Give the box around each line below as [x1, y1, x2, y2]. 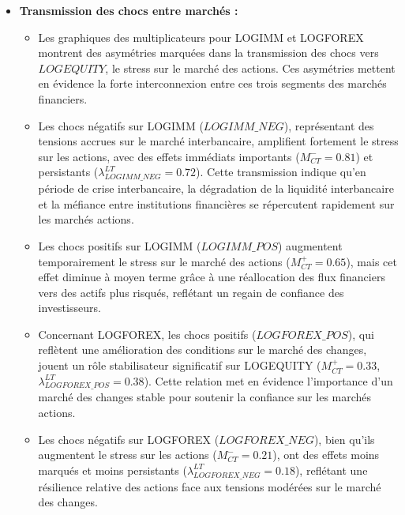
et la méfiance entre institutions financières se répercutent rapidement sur [38, 195, 395, 212]
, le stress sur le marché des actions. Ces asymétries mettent [105, 59, 396, 76]
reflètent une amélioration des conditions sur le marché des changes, [38, 341, 367, 358]
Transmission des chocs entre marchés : [19, 2, 238, 18]
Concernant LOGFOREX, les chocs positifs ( [38, 325, 257, 342]
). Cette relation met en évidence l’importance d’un [144, 372, 393, 389]
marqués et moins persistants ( [38, 461, 187, 478]
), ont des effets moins [272, 446, 380, 463]
